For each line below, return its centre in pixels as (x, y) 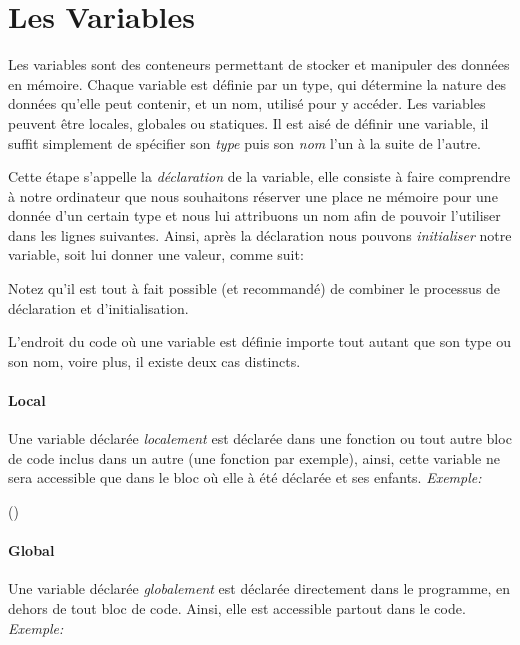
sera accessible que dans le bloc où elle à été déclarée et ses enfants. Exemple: (245, 477)
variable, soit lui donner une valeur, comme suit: (156, 254)
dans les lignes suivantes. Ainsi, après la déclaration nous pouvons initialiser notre (260, 234)
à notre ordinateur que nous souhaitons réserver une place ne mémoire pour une (253, 195)
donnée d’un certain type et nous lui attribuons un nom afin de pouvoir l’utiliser (254, 215)
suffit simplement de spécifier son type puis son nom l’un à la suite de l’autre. (244, 142)
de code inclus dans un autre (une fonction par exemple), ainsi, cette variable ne (254, 457)
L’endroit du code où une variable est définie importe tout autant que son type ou (259, 341)
